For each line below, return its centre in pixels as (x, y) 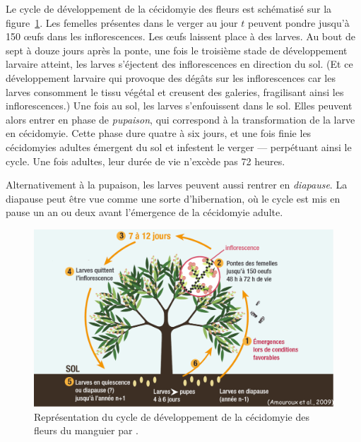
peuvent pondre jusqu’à (298, 22)
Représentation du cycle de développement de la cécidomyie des (172, 416)
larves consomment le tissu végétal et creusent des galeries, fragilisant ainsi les (175, 91)
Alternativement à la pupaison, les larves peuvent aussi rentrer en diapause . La (177, 185)
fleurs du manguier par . (87, 430)
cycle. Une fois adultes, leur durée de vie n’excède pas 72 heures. (146, 161)
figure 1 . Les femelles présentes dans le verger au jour (122, 22)
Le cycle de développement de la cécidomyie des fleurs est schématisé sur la (169, 8)
